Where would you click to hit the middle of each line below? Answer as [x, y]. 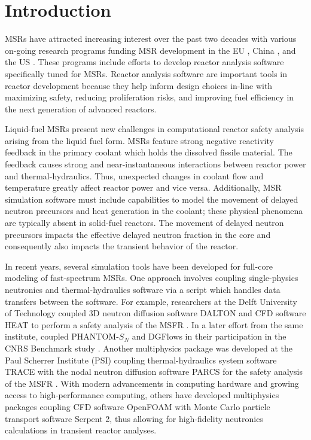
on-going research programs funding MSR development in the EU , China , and [150, 50]
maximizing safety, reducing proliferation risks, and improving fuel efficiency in [150, 97]
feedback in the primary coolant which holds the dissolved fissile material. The [149, 152]
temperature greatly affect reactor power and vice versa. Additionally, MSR [143, 187]
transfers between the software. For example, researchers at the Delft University [151, 301]
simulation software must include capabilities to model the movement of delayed [152, 199]
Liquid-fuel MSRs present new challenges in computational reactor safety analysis [154, 129]
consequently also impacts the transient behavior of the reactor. [122, 246]
